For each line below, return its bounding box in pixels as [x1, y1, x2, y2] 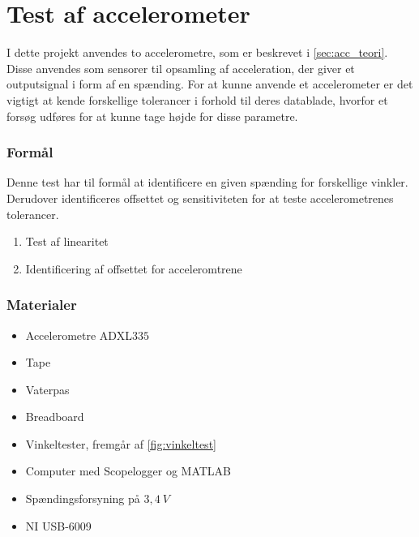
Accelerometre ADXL [25, 326, 132, 343]
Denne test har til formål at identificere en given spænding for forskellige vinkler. [6, 174, 408, 191]
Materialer [6, 294, 77, 315]
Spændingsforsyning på [25, 490, 140, 507]
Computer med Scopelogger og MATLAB [25, 462, 232, 479]
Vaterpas [25, 380, 70, 397]
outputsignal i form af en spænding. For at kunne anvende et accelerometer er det [6, 75, 413, 92]
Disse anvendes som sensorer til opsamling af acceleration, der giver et [6, 59, 355, 76]
